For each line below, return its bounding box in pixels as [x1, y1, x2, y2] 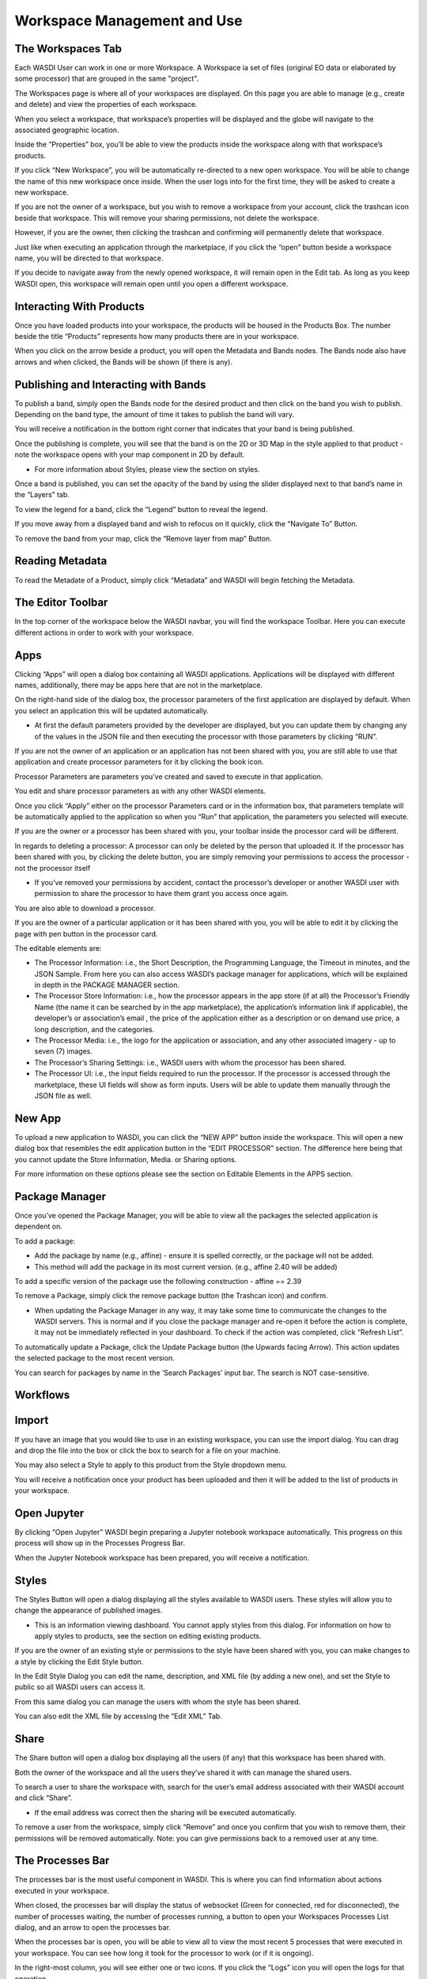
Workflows [14, 1388, 70, 1402]
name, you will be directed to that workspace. [14, 253, 164, 263]
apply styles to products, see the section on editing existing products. [34, 1631, 262, 1640]
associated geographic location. [14, 125, 119, 135]
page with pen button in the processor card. [14, 929, 158, 938]
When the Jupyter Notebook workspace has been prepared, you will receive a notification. [14, 1552, 310, 1563]
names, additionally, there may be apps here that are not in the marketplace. [14, 681, 263, 690]
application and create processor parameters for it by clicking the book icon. [14, 757, 264, 767]
